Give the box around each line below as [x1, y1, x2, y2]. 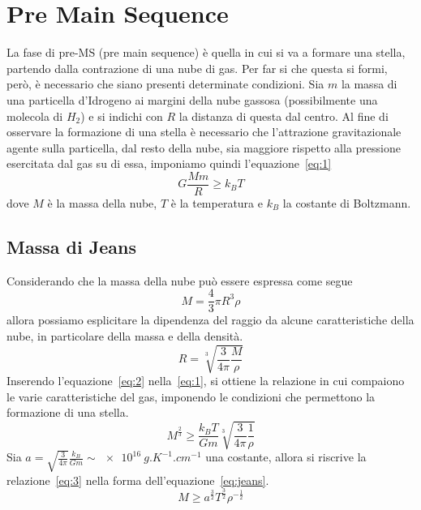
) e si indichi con [80, 107, 163, 124]
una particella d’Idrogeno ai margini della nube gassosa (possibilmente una [6, 91, 378, 108]
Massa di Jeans [6, 234, 136, 259]
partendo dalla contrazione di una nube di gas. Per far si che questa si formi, [6, 59, 388, 76]
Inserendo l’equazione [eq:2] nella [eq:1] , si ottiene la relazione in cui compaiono [6, 372, 405, 389]
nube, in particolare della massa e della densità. [6, 327, 243, 344]
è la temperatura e [170, 194, 263, 211]
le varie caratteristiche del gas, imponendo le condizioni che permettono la [6, 388, 376, 405]
